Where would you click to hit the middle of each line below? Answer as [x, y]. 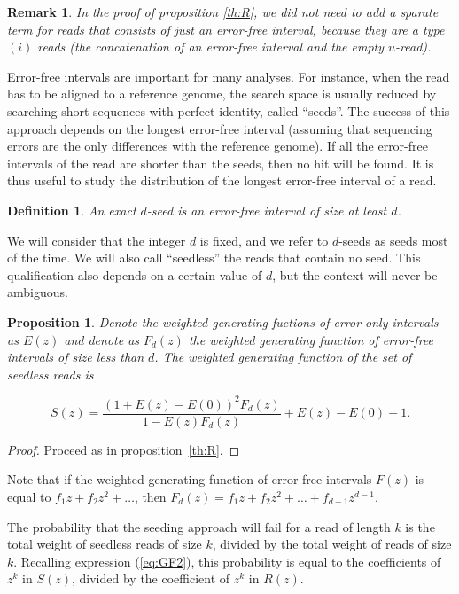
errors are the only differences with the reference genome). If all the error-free [218, 146]
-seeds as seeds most [393, 240]
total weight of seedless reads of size [105, 544]
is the [420, 526]
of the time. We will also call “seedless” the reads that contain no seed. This [214, 258]
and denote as [102, 339]
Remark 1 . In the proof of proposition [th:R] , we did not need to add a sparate [223, 12]
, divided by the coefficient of [151, 578]
